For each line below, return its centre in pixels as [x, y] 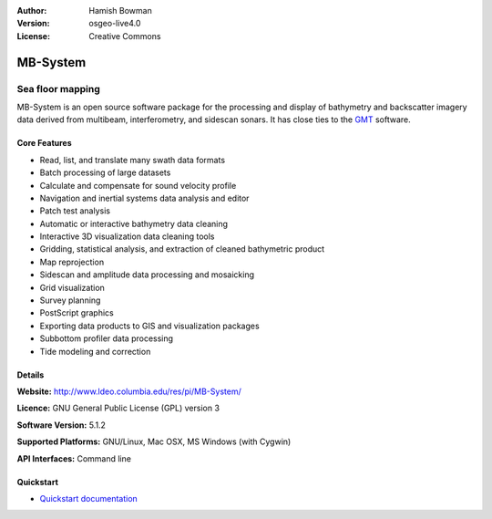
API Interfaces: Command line [74, 458]
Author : [32, 10]
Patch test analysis [75, 211]
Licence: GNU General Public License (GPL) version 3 [118, 408]
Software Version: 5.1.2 [61, 425]
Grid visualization [72, 287]
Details [31, 375]
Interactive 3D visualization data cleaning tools [127, 236]
